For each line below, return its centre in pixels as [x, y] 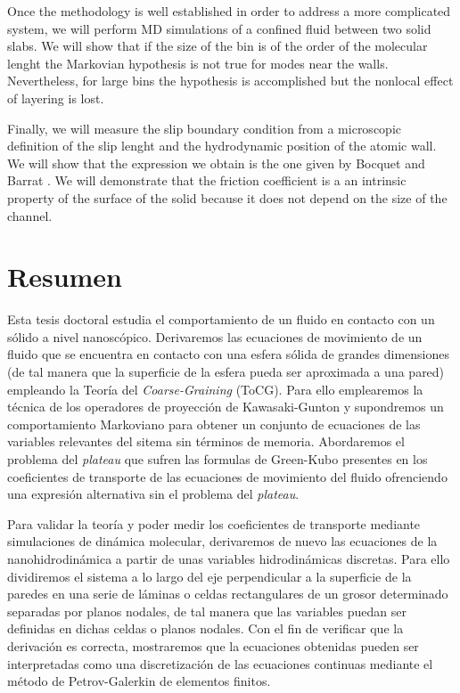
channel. [30, 215]
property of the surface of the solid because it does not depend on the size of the [227, 197]
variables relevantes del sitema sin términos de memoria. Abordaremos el [206, 441]
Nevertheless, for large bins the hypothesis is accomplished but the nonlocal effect [230, 81]
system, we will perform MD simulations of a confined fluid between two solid [219, 28]
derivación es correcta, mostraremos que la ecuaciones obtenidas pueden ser [213, 645]
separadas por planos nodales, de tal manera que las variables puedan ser [207, 611]
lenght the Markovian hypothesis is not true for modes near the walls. [198, 63]
